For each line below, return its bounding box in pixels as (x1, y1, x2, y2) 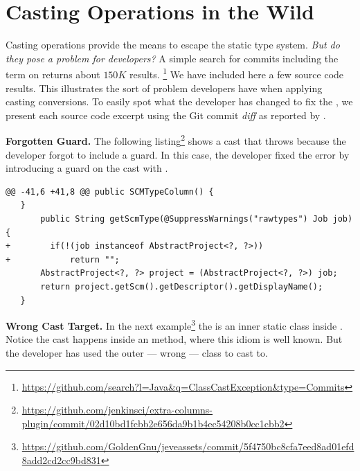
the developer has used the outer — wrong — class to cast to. (6, 345, 268, 359)
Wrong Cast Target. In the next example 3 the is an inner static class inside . (6, 317, 343, 332)
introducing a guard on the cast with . (6, 161, 168, 175)
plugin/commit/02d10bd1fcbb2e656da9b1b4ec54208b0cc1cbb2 (21, 416, 285, 430)
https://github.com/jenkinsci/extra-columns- (21, 402, 213, 417)
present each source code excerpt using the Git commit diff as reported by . (6, 107, 326, 122)
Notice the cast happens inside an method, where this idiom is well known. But (6, 332, 343, 346)
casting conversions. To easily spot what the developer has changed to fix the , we (6, 94, 353, 109)
